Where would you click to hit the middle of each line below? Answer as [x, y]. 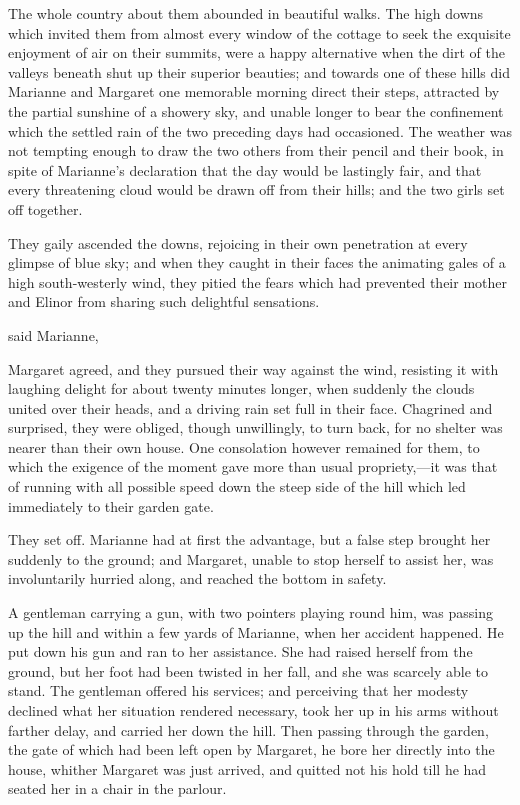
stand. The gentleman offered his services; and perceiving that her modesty [238, 690]
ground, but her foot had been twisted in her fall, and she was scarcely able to [248, 670]
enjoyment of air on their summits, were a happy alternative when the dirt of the [256, 52]
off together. [45, 208]
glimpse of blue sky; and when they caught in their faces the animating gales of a [257, 262]
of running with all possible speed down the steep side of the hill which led [237, 486]
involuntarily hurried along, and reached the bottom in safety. [197, 578]
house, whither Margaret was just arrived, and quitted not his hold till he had [247, 768]
